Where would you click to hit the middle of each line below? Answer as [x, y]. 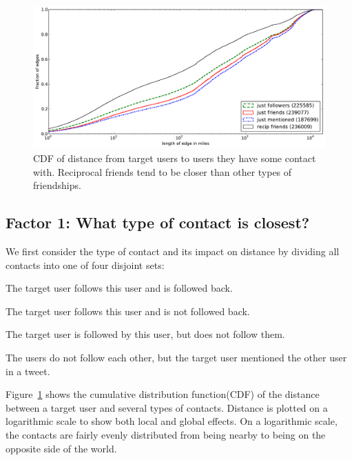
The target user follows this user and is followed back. [119, 288]
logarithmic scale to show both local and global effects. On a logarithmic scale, [172, 421]
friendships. [57, 185]
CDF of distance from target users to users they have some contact [175, 158]
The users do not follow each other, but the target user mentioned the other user [176, 357]
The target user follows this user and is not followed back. [128, 311]
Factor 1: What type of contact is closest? [158, 222]
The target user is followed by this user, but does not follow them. [145, 334]
